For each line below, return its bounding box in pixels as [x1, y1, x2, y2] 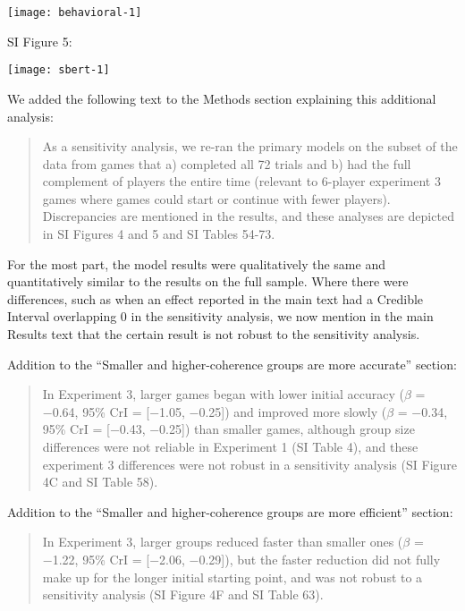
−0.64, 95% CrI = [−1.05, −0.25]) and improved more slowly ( [42, 402, 387, 420]
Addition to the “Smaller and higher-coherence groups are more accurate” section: [7, 354, 457, 373]
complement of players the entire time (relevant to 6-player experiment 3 [42, 172, 441, 191]
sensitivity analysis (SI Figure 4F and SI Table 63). [42, 585, 324, 604]
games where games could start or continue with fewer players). [42, 189, 391, 208]
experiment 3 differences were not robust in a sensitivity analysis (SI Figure [42, 454, 458, 473]
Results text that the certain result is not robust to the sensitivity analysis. [7, 325, 420, 344]
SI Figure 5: [7, 31, 72, 50]
